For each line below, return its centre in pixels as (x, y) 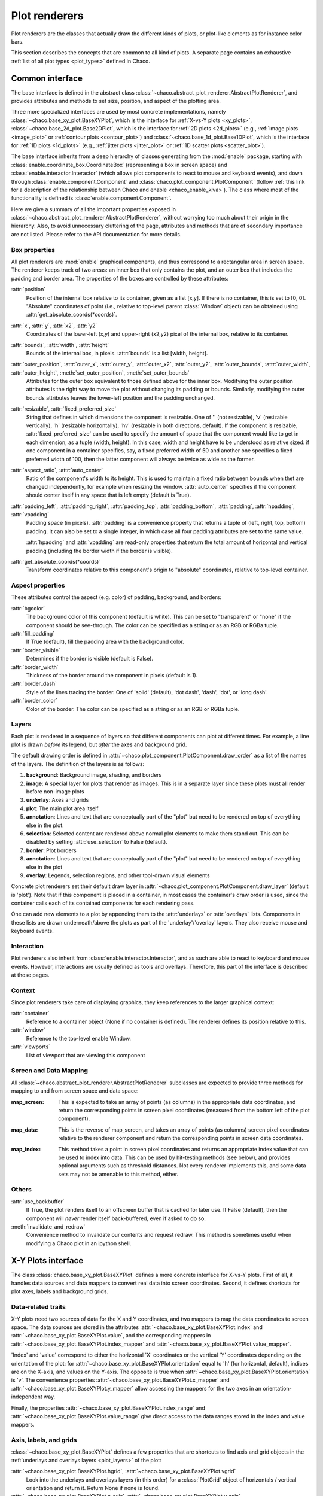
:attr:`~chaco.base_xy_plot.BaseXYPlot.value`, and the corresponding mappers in (111, 1336)
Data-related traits (38, 1307)
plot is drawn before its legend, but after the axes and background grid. (99, 744)
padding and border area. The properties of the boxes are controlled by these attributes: (120, 278)
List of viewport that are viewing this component (86, 1055)
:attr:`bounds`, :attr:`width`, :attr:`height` (60, 345)
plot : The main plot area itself (62, 808)
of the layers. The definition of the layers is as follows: (78, 764)
